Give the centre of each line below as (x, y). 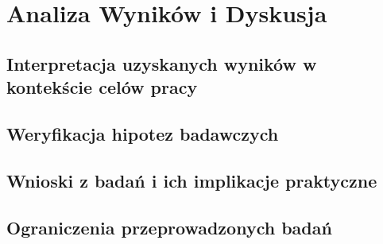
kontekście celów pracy (102, 87)
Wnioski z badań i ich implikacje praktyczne (192, 180)
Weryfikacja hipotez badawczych (143, 133)
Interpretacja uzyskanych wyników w (162, 63)
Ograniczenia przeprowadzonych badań (169, 227)
